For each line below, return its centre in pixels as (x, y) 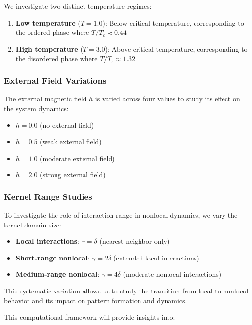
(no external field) (67, 125)
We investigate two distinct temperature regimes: (78, 6)
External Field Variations (55, 80)
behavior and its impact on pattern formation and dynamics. (96, 300)
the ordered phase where (52, 32)
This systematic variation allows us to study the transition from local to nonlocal (126, 290)
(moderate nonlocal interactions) (172, 274)
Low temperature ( (48, 22)
